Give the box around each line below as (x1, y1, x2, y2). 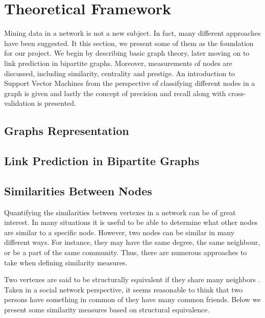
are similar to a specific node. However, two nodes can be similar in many (4, 226, 235, 237)
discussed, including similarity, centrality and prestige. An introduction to (4, 67, 235, 78)
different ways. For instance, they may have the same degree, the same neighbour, (4, 237, 260, 247)
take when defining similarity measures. (4, 257, 128, 267)
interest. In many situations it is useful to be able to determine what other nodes (4, 217, 258, 228)
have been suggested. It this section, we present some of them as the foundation (4, 37, 254, 48)
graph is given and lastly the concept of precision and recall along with (4, 87, 226, 98)
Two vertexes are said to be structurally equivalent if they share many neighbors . (4, 274, 260, 285)
